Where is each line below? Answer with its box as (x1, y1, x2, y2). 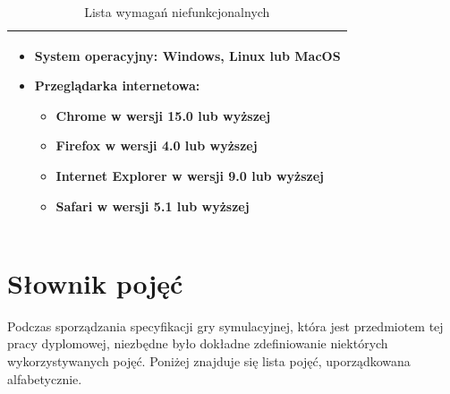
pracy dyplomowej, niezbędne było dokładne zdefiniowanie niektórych (7, 334, 388, 353)
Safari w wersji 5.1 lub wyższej (55, 196, 250, 215)
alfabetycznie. (7, 369, 82, 388)
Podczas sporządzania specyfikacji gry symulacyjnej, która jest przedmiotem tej (7, 316, 444, 335)
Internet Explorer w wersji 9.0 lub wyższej (55, 166, 324, 184)
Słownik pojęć (7, 264, 183, 301)
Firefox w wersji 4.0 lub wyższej (55, 136, 258, 155)
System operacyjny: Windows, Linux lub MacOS (34, 46, 341, 64)
